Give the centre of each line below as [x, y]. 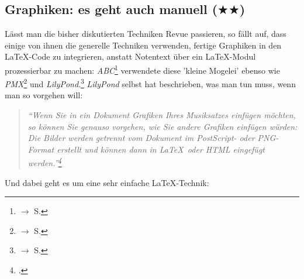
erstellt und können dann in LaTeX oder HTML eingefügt [161, 149]
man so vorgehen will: [44, 95]
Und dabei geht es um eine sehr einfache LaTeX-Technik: [107, 182]
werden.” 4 [45, 162]
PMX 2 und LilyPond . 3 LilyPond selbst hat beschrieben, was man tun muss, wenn [150, 83]
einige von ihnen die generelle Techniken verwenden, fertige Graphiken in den [143, 45]
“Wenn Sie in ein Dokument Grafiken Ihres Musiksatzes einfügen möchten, [162, 115]
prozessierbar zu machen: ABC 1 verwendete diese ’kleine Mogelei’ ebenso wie [142, 69]
